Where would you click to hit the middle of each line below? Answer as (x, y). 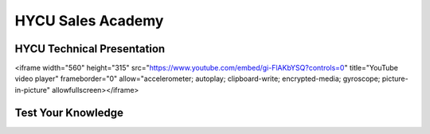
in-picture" (33, 90)
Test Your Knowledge (69, 112)
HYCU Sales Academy (89, 21)
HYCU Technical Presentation (90, 49)
